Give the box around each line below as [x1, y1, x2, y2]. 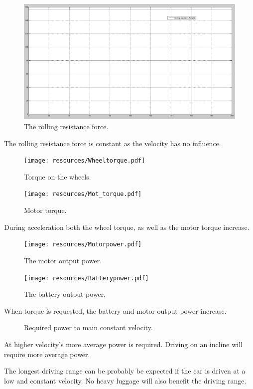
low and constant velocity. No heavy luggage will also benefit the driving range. [4, 375, 247, 386]
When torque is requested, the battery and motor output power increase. [4, 305, 227, 316]
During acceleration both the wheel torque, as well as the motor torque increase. [4, 221, 250, 232]
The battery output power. [24, 289, 106, 299]
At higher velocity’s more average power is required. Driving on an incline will [4, 339, 243, 350]
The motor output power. [24, 255, 102, 265]
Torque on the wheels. [24, 171, 91, 182]
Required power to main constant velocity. [24, 322, 153, 333]
